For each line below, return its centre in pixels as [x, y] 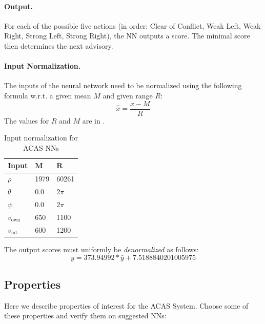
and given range [128, 95]
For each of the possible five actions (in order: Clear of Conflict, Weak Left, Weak [132, 25]
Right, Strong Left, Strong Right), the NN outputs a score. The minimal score [127, 36]
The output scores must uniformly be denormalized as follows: [101, 249]
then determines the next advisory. [59, 45]
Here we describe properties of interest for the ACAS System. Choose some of [126, 305]
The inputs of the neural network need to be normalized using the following [123, 85]
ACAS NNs [41, 147]
